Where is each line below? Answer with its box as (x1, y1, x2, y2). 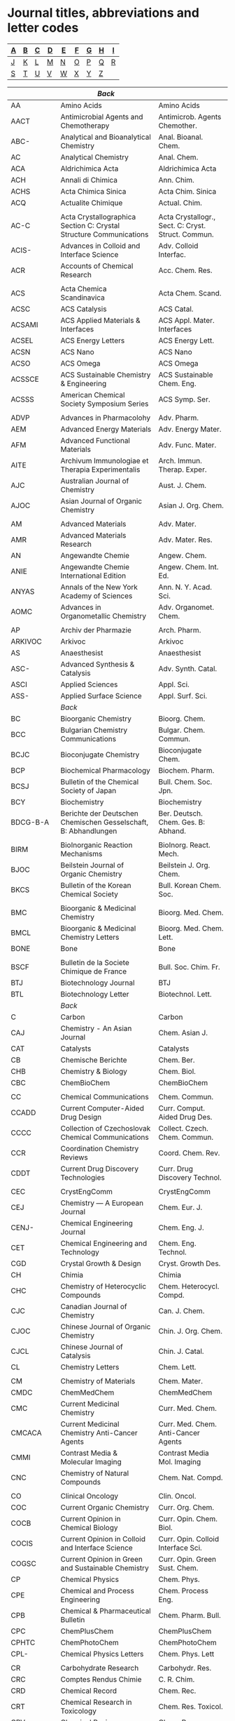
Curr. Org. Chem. (158, 1502, 215, 1512)
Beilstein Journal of (60, 860, 124, 870)
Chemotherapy (60, 121, 110, 131)
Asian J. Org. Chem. (158, 500, 224, 510)
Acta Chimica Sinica (60, 186, 127, 196)
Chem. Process (158, 1586, 208, 1595)
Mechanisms (60, 849, 103, 858)
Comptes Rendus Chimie (60, 1674, 142, 1684)
